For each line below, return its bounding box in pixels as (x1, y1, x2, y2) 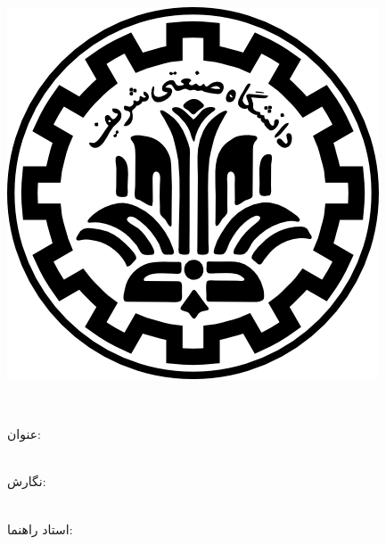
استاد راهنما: (7, 519, 73, 538)
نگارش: (7, 472, 46, 491)
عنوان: (7, 425, 41, 443)
